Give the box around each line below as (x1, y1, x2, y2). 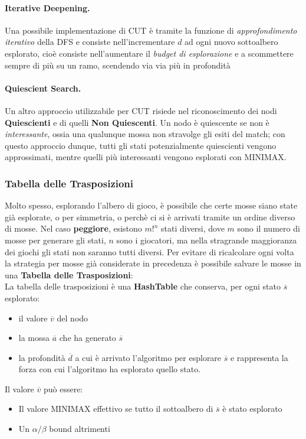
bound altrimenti (49, 422, 110, 435)
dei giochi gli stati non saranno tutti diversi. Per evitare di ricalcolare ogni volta (5, 245, 294, 258)
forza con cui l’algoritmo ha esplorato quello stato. (18, 363, 201, 375)
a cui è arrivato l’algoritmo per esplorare (75, 351, 222, 363)
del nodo (57, 311, 88, 324)
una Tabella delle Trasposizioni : (5, 268, 133, 281)
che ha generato (59, 331, 116, 344)
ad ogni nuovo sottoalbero (185, 35, 278, 48)
